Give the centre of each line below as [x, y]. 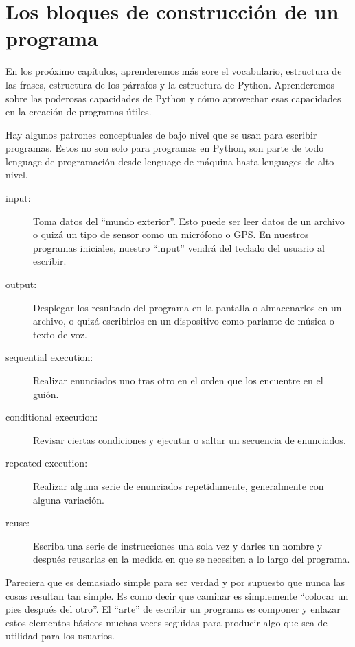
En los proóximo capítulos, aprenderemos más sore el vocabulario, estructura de [174, 71]
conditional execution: [52, 417]
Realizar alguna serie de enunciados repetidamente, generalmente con [179, 485]
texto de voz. [60, 334]
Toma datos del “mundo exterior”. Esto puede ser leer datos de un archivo [189, 221]
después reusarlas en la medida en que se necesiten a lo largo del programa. [192, 559]
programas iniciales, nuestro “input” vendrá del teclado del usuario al [179, 247]
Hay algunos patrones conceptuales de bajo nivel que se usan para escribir [161, 134]
